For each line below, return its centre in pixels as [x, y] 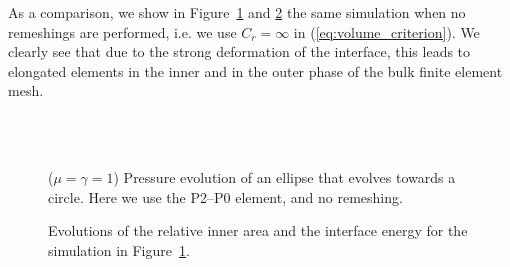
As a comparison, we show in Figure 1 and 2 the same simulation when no [237, 12]
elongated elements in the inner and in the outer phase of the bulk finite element [255, 70]
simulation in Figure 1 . [119, 249]
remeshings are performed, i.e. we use [122, 31]
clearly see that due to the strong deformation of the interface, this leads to [239, 51]
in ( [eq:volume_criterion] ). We [386, 31]
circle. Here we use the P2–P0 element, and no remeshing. [225, 196]
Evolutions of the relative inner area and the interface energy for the [258, 230]
